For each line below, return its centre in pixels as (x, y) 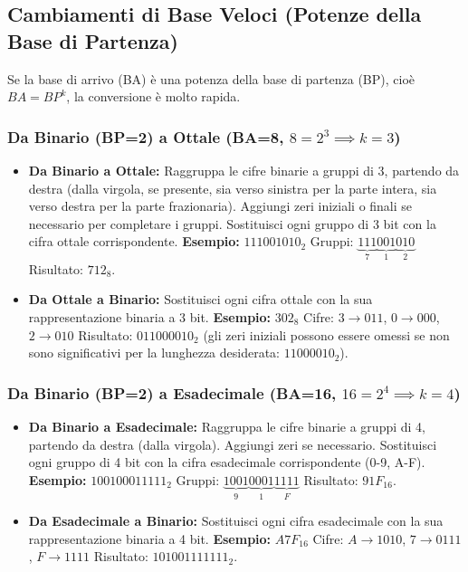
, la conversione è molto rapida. (153, 96)
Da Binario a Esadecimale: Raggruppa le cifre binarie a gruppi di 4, (227, 426)
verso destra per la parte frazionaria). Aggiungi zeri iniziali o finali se (220, 206)
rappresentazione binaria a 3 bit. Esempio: (150, 317)
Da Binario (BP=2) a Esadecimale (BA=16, (172, 392)
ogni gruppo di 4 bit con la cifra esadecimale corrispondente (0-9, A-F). (227, 462)
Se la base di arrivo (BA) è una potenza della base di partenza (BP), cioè (211, 78)
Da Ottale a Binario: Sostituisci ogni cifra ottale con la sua (201, 299)
